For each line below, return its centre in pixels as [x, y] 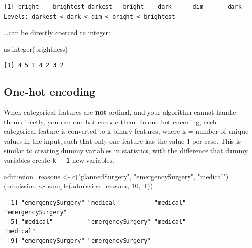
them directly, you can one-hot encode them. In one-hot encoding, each [110, 121]
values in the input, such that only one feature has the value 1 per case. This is [123, 140]
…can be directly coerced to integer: [57, 32]
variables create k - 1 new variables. [59, 160]
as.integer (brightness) [36, 49]
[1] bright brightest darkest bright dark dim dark [123, 7]
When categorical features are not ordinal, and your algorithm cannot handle [120, 112]
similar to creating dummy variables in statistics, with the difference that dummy [126, 150]
